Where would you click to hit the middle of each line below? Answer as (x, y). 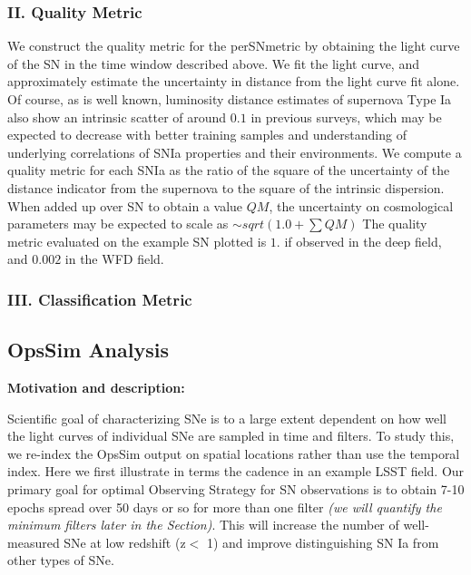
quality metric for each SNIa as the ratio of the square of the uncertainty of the (229, 170)
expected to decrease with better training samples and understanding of (207, 135)
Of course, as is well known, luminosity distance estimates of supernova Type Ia (230, 99)
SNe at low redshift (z (125, 542)
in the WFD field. (114, 259)
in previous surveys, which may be (346, 117)
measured (34, 542)
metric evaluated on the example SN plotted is (137, 241)
